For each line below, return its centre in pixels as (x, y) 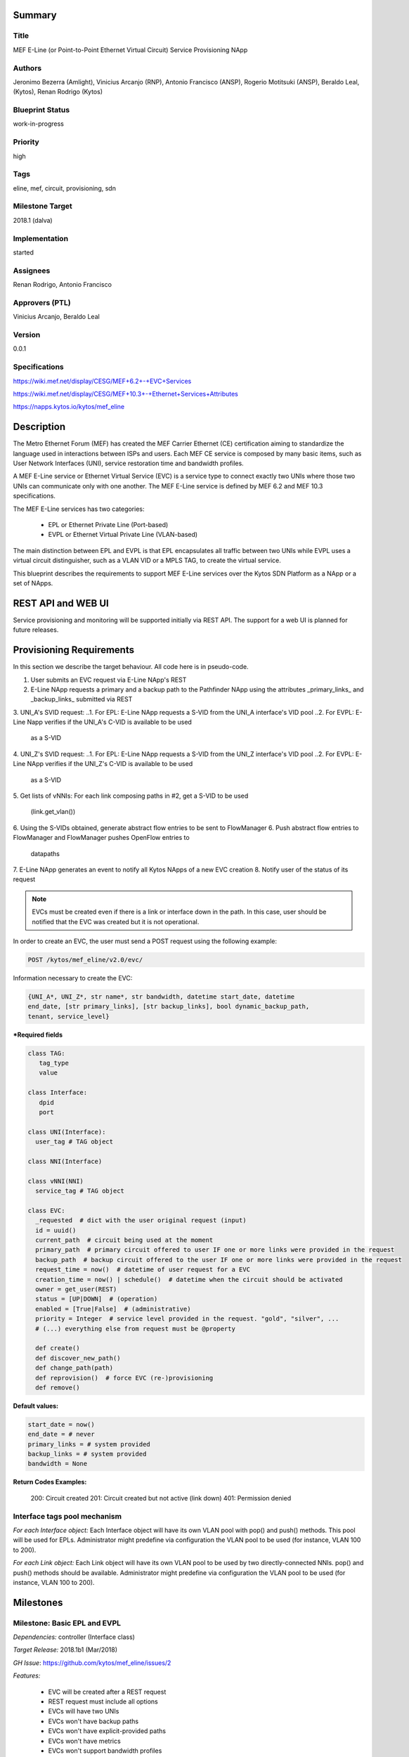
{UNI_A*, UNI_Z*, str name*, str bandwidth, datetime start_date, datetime (161, 997)
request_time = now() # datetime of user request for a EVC (143, 1270)
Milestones (38, 1602)
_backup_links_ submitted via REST (82, 699)
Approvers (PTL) (42, 302)
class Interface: (58, 1093)
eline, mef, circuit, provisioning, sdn (64, 188)
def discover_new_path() (78, 1358)
